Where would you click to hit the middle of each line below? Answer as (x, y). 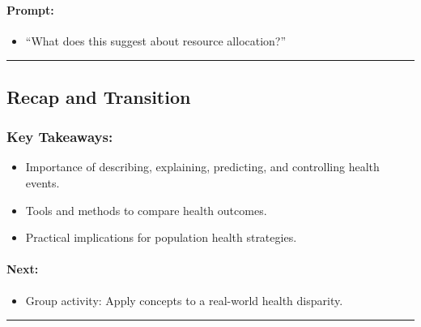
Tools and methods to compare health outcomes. (146, 210)
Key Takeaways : (60, 137)
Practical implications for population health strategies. (161, 237)
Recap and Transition (99, 96)
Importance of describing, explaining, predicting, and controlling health (202, 167)
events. (43, 182)
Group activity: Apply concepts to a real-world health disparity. (184, 300)
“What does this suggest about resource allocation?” (156, 40)
